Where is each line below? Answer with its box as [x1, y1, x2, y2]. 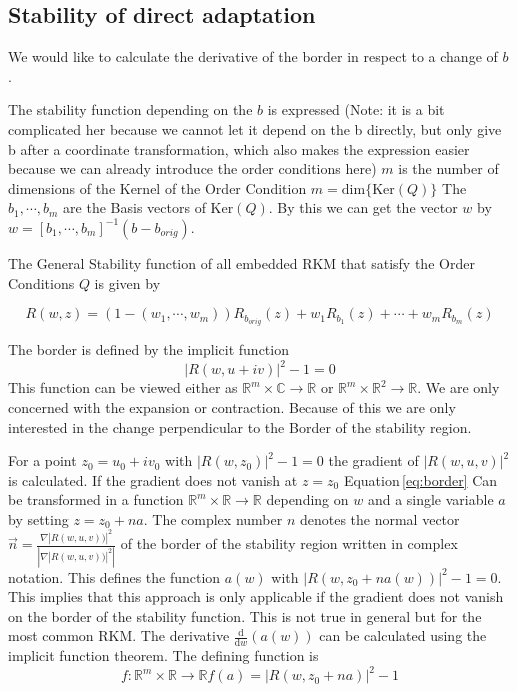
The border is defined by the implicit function [8, 339, 289, 360]
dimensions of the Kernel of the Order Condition [8, 177, 307, 198]
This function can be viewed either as [8, 377, 238, 398]
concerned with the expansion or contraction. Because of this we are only [8, 396, 456, 417]
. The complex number [143, 508, 283, 529]
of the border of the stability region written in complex [120, 533, 458, 554]
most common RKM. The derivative [8, 625, 230, 646]
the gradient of [328, 450, 419, 471]
